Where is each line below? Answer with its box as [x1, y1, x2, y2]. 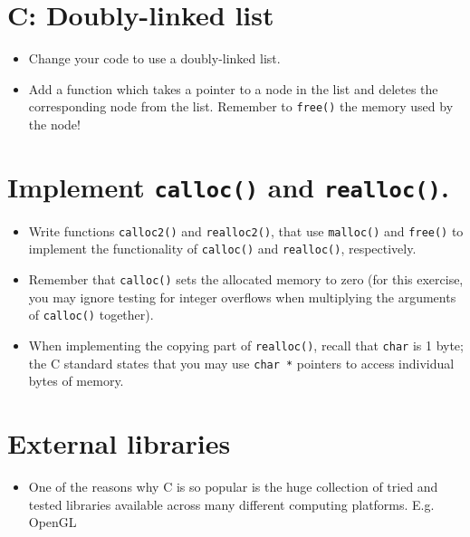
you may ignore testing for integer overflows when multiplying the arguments [28, 287, 456, 306]
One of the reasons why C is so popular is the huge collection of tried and [28, 477, 438, 496]
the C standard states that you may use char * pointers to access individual [28, 353, 455, 372]
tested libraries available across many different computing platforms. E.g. [28, 494, 435, 513]
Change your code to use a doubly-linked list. [28, 49, 281, 68]
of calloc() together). [28, 305, 154, 324]
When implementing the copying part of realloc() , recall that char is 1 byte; [28, 336, 464, 355]
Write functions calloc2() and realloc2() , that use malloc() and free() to [28, 221, 464, 240]
